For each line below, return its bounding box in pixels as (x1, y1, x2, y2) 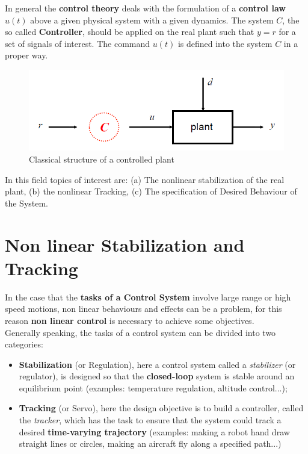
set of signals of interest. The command (5, 37, 150, 49)
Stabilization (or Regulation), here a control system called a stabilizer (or (19, 358, 296, 370)
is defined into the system (177, 37, 273, 49)
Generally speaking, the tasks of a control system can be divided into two (5, 326, 276, 338)
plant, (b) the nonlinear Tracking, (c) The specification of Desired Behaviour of (5, 185, 297, 197)
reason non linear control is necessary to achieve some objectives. (5, 314, 254, 326)
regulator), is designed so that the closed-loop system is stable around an (19, 370, 295, 382)
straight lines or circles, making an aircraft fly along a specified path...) (19, 437, 282, 450)
